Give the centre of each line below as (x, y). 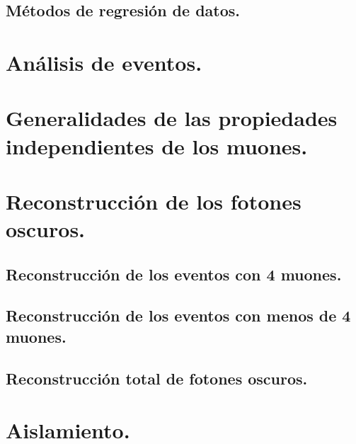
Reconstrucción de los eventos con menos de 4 (178, 315)
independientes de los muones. (157, 146)
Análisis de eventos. (104, 62)
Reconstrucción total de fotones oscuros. (157, 378)
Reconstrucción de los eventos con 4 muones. (174, 274)
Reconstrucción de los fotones (154, 201)
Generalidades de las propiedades (172, 118)
